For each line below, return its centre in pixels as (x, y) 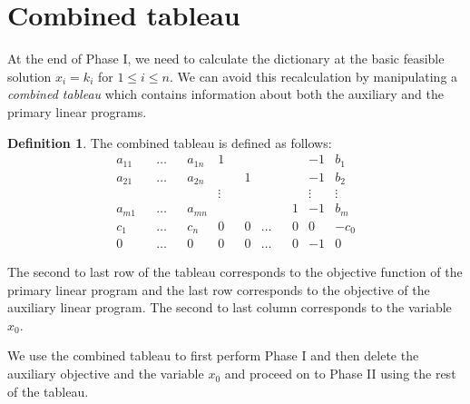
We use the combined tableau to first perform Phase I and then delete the (213, 355)
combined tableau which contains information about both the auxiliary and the (225, 94)
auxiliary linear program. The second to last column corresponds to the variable (230, 307)
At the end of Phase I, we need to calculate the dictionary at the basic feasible (226, 59)
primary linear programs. (77, 111)
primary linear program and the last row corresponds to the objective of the (219, 289)
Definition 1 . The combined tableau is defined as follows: (170, 142)
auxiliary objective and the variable (106, 374)
